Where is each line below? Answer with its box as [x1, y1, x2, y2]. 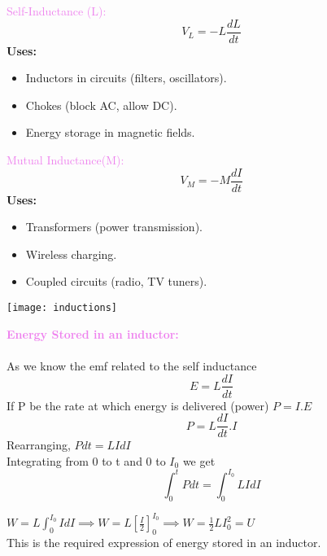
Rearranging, [7, 436, 71, 453]
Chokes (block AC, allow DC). [25, 96, 177, 113]
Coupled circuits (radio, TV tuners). [25, 273, 207, 290]
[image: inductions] [7, 302, 118, 314]
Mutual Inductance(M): [7, 151, 124, 169]
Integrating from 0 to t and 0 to [7, 452, 166, 469]
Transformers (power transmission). [25, 218, 203, 235]
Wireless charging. [25, 245, 117, 262]
